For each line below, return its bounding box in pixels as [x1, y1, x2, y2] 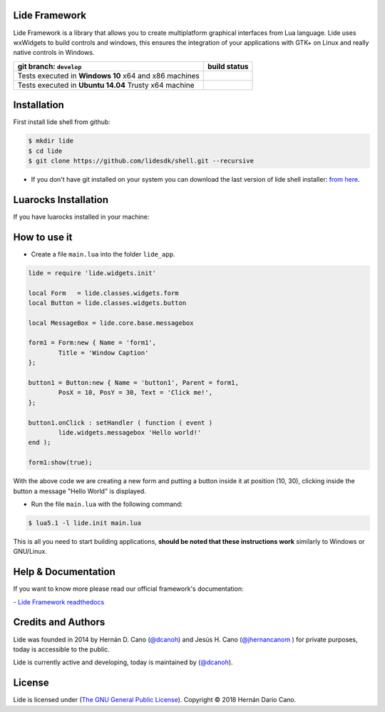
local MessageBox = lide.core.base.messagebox [28, 319, 194, 327]
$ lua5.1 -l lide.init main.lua [28, 519, 142, 527]
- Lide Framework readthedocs [13, 597, 105, 606]
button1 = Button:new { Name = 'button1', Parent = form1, [28, 378, 239, 387]
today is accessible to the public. [13, 645, 110, 654]
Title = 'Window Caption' [58, 349, 149, 356]
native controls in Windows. [13, 48, 95, 57]
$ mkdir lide [28, 137, 74, 145]
